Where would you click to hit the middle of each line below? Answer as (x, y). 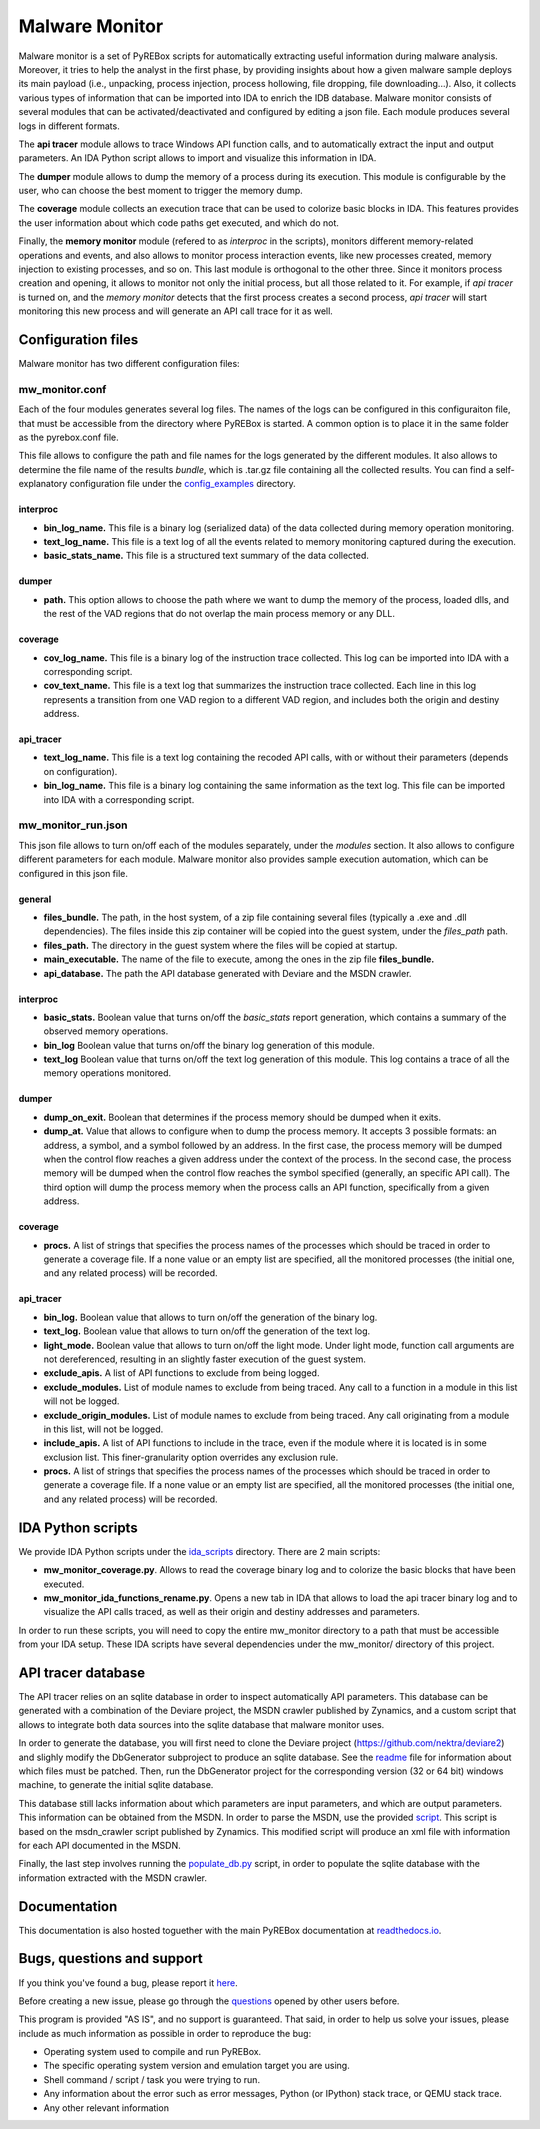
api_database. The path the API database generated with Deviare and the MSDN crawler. (227, 973)
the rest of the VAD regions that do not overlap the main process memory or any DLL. (219, 614)
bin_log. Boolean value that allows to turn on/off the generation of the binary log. (210, 1317)
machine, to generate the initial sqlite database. (116, 1785)
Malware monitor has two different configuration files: (129, 364)
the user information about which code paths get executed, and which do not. (178, 222)
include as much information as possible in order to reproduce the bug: (165, 2033)
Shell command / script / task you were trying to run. (151, 2079)
